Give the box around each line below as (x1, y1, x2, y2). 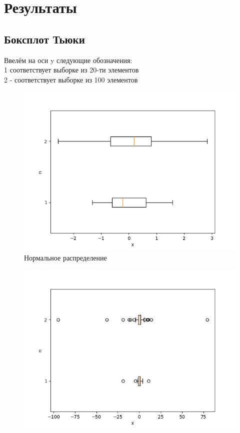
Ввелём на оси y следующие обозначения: (4, 54, 132, 65)
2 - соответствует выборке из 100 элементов (4, 74, 138, 84)
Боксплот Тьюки (4, 31, 85, 46)
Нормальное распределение (24, 252, 107, 262)
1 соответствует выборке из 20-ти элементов (4, 64, 139, 75)
